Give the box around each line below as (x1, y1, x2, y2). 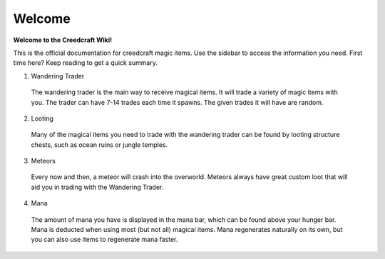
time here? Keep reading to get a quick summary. (13, 59, 158, 67)
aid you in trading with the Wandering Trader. (31, 183, 164, 191)
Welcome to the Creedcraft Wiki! (13, 36, 113, 44)
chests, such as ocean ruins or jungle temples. (31, 140, 168, 149)
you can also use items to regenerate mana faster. (31, 235, 178, 244)
